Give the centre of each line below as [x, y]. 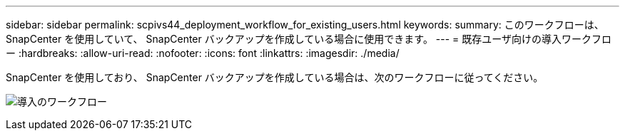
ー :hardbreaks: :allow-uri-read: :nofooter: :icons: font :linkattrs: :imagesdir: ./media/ [203, 53]
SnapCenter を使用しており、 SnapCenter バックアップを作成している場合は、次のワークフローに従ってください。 [275, 77]
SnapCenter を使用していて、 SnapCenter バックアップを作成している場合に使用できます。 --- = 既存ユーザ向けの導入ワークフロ [309, 39]
